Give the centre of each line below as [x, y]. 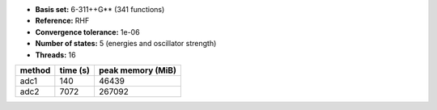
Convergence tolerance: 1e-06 [88, 32]
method [35, 70]
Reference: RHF [62, 21]
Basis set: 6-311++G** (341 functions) [100, 9]
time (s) [75, 70]
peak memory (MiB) [138, 70]
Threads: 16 [55, 55]
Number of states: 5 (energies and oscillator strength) [126, 44]
